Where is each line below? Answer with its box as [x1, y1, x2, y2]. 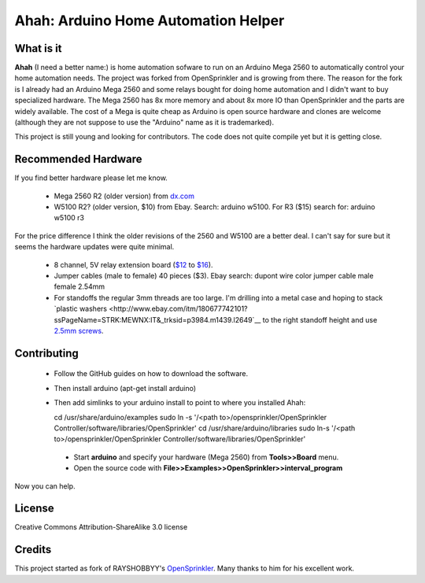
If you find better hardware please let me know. [14, 173, 168, 183]
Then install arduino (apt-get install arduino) [54, 383, 197, 393]
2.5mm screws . [54, 327, 104, 335]
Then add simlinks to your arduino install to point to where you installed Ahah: [54, 398, 306, 408]
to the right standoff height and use [262, 315, 378, 324]
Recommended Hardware [14, 153, 142, 166]
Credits [14, 543, 52, 556]
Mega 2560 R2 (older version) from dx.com [54, 191, 194, 201]
